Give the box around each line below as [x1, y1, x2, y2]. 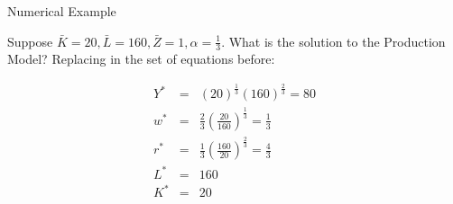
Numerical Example [7, 2, 116, 20]
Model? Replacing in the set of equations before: [7, 49, 275, 68]
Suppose [7, 31, 53, 50]
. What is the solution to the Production [221, 31, 446, 50]
